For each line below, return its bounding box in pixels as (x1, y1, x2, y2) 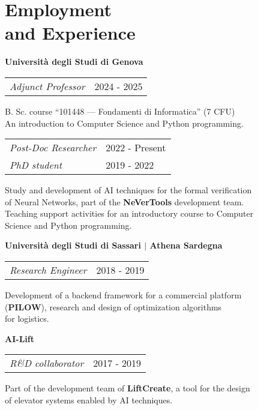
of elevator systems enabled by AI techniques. (5, 394, 173, 406)
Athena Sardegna (149, 239, 223, 252)
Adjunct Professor (10, 79, 85, 93)
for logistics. (5, 312, 49, 325)
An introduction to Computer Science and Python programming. (5, 116, 244, 129)
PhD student (10, 158, 62, 172)
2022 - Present (106, 140, 166, 155)
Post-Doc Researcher (10, 140, 97, 155)
